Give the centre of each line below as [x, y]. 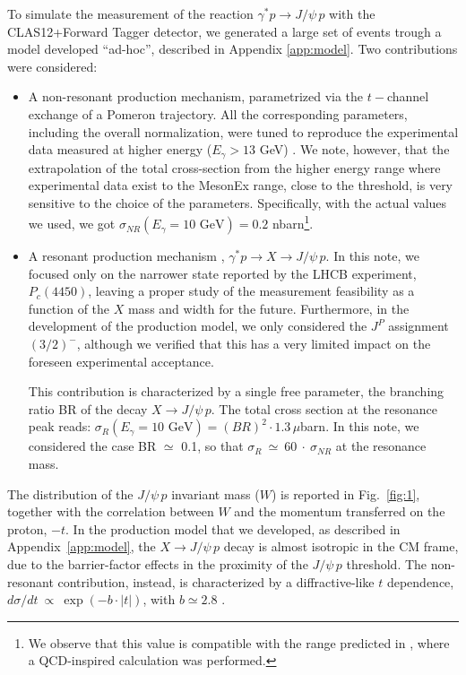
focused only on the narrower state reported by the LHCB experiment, [222, 273]
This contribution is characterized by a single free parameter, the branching [236, 391]
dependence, [420, 581]
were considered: [52, 66]
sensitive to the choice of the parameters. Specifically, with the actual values [237, 202]
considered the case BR [92, 446]
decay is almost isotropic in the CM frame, [341, 546]
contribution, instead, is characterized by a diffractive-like [216, 581]
